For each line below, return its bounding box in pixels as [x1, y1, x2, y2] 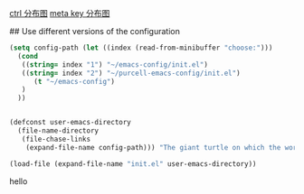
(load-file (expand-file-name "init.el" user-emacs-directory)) [9, 159, 257, 169]
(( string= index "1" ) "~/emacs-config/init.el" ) [21, 60, 208, 69]
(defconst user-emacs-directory [9, 118, 131, 127]
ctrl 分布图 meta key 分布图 [9, 8, 110, 18]
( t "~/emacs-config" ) [33, 77, 116, 86]
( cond [17, 51, 39, 60]
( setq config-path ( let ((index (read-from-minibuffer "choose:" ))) [9, 43, 273, 52]
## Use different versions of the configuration [9, 26, 181, 36]
